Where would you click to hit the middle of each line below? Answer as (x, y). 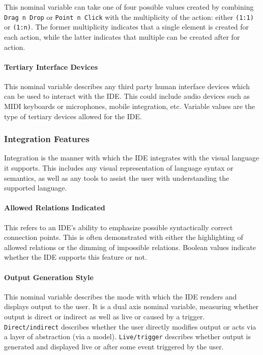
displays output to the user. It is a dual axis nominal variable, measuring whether (131, 306)
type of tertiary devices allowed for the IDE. (73, 116)
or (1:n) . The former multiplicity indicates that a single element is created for (127, 27)
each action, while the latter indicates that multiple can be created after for (122, 36)
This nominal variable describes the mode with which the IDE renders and (121, 296)
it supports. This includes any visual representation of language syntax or (119, 168)
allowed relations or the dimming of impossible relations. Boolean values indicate (130, 247)
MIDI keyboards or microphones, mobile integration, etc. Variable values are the (129, 106)
